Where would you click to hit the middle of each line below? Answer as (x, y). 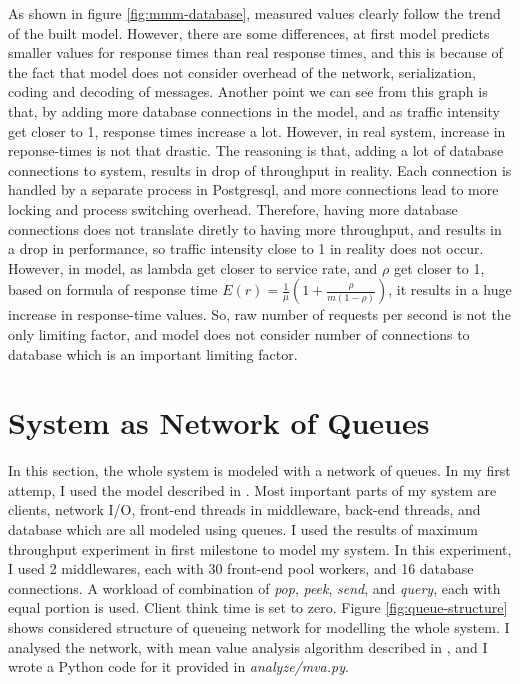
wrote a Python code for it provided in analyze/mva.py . (178, 666)
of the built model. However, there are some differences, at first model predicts (249, 32)
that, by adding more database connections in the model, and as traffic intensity (254, 110)
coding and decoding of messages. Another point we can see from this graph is (248, 91)
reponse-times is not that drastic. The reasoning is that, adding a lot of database (256, 150)
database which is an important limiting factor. (153, 353)
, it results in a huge (450, 289)
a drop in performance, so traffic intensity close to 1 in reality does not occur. (246, 248)
